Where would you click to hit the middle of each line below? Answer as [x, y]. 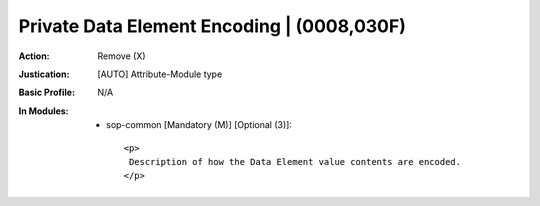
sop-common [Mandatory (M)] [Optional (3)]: [199, 125]
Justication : [44, 74]
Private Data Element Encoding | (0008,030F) [212, 26]
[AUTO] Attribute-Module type [160, 74]
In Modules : [43, 111]
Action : [34, 56]
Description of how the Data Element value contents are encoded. [295, 161]
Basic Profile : [46, 92]
